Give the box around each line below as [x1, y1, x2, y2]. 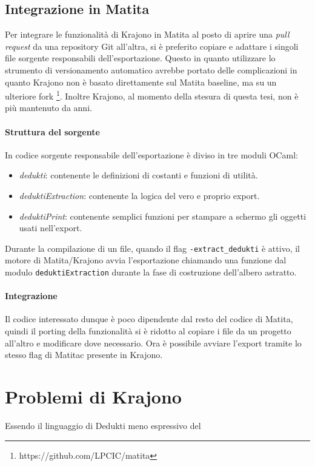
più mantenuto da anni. [5, 101, 92, 114]
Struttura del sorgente [5, 125, 100, 138]
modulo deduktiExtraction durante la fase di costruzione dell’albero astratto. [5, 266, 297, 279]
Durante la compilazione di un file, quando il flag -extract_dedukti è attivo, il [5, 241, 300, 254]
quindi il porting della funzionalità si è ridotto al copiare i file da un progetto [5, 325, 291, 337]
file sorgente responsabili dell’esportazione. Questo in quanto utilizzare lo [5, 52, 276, 64]
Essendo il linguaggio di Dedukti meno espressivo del [5, 419, 201, 431]
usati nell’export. [19, 221, 82, 234]
